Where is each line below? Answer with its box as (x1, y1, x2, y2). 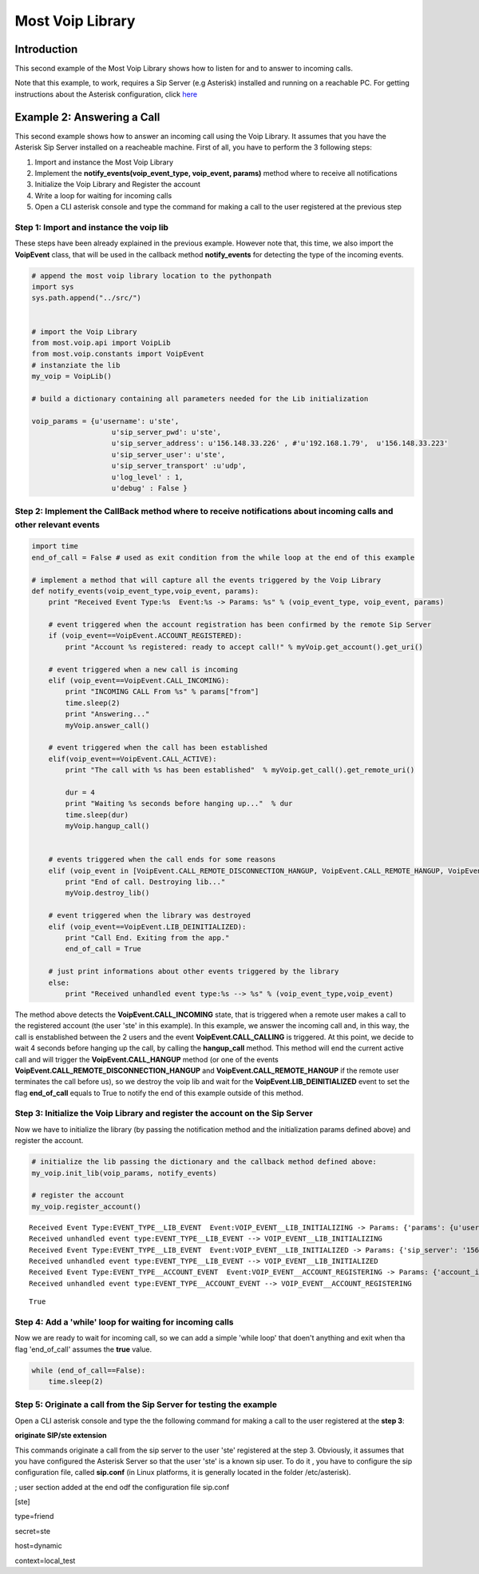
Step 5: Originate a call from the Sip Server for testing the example (14, 1399, 277, 1410)
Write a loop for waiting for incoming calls (34, 190, 172, 200)
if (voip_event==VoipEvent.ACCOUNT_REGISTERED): (48, 632, 243, 640)
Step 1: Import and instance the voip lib (14, 221, 169, 233)
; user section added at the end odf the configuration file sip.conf (14, 1482, 230, 1492)
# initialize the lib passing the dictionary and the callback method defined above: (31, 1158, 377, 1166)
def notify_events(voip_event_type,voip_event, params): (31, 586, 259, 596)
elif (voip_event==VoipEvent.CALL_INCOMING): (48, 676, 230, 685)
